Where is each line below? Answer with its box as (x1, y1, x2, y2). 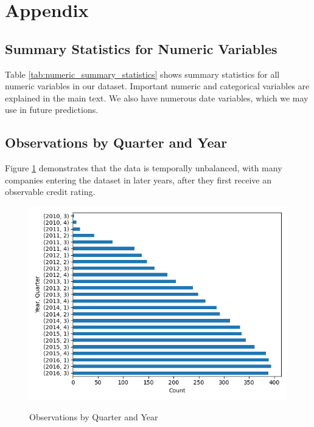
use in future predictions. (5, 103, 99, 116)
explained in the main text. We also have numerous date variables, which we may (5, 91, 309, 104)
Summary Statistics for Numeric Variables (5, 39, 277, 58)
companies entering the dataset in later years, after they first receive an (5, 173, 272, 186)
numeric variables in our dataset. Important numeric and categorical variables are (5, 80, 310, 92)
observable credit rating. (5, 185, 96, 198)
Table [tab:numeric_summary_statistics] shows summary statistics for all (5, 67, 280, 80)
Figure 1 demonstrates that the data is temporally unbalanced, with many (5, 162, 282, 174)
